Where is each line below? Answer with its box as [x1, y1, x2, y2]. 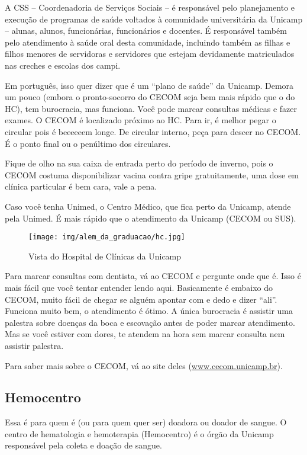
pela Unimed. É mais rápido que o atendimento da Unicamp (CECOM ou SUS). [5, 212, 296, 224]
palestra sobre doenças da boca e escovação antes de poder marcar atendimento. [5, 316, 295, 328]
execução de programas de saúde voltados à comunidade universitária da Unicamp [5, 12, 303, 25]
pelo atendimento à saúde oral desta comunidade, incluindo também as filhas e [5, 36, 290, 48]
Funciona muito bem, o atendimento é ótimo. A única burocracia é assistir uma [5, 305, 293, 317]
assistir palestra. [5, 339, 64, 351]
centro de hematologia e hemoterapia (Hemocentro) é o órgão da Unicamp [5, 427, 274, 440]
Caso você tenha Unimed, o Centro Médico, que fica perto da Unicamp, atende [5, 200, 291, 212]
